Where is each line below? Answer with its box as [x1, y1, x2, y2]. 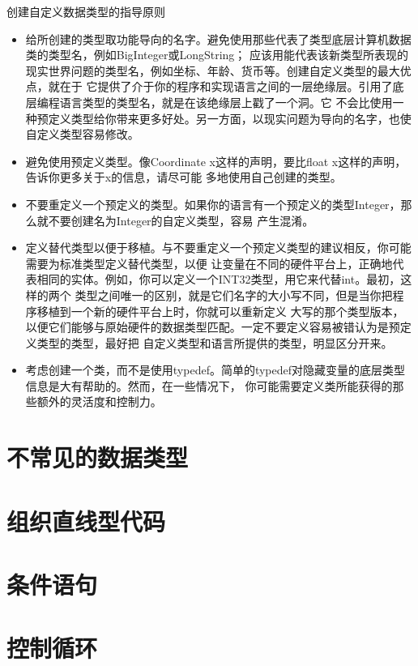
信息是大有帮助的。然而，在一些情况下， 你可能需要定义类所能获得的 [25, 377, 393, 394]
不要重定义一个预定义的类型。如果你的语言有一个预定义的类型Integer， [25, 195, 401, 212]
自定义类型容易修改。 [25, 126, 139, 143]
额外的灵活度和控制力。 [36, 393, 162, 410]
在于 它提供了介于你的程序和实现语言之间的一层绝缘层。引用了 [59, 78, 393, 95]
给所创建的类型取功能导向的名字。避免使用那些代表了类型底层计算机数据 [25, 30, 412, 47]
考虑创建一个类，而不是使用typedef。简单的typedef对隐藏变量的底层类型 [25, 361, 406, 378]
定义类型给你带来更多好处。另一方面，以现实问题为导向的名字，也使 [48, 109, 412, 126]
